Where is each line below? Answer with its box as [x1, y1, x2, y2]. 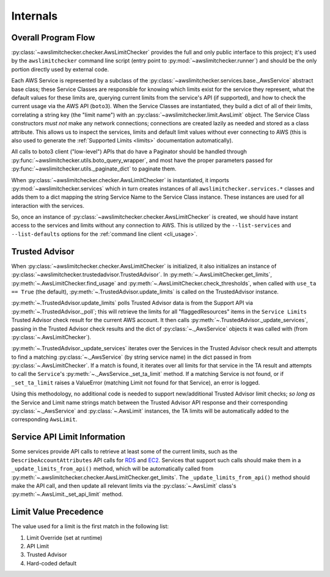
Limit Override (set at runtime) [26, 534, 103, 541]
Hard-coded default [26, 559, 76, 567]
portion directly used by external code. [11, 65, 109, 73]
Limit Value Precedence [11, 507, 104, 517]
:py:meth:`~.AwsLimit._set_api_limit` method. [11, 491, 123, 498]
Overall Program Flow [11, 32, 95, 43]
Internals [11, 9, 58, 23]
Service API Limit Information [11, 432, 125, 443]
